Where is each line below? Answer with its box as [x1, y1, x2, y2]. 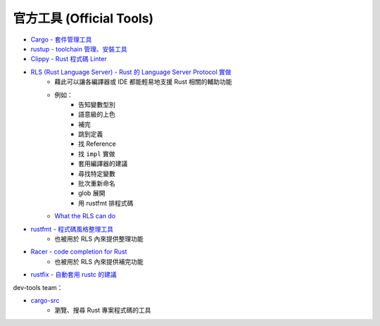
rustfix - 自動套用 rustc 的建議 [30, 270, 117, 279]
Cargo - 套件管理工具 [30, 35, 92, 44]
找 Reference [78, 139, 116, 148]
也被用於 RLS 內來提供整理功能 [54, 234, 144, 243]
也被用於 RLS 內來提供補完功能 [54, 257, 144, 265]
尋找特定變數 [78, 169, 115, 177]
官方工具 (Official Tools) [13, 11, 154, 26]
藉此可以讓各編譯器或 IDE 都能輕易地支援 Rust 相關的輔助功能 [54, 77, 232, 86]
